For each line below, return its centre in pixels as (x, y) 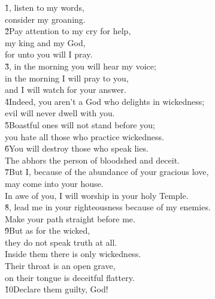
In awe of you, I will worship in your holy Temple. (97, 195)
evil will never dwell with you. (60, 113)
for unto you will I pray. (49, 54)
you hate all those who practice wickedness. (84, 136)
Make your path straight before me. (70, 218)
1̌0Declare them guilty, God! (57, 289)
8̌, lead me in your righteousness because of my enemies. (108, 207)
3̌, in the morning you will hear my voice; (81, 66)
